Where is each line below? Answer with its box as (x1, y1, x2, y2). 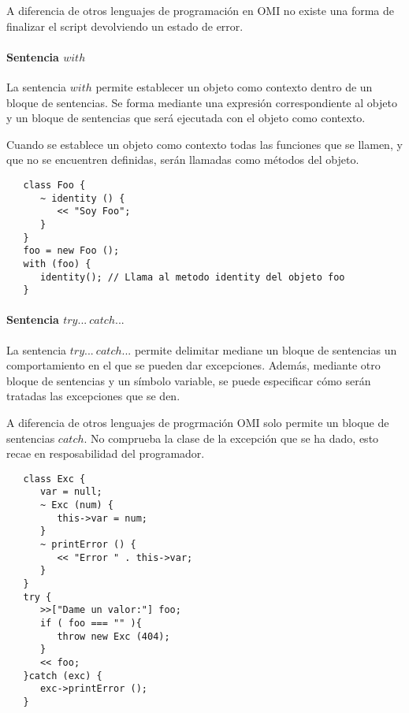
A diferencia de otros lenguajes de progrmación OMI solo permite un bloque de (6, 414, 389, 431)
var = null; (39, 486, 102, 498)
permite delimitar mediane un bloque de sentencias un (134, 341, 397, 358)
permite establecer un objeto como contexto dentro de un (95, 78, 373, 95)
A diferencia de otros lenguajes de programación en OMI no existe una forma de (6, 2, 394, 18)
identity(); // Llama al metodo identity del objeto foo (39, 271, 345, 283)
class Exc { (23, 473, 86, 485)
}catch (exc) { (23, 670, 102, 681)
